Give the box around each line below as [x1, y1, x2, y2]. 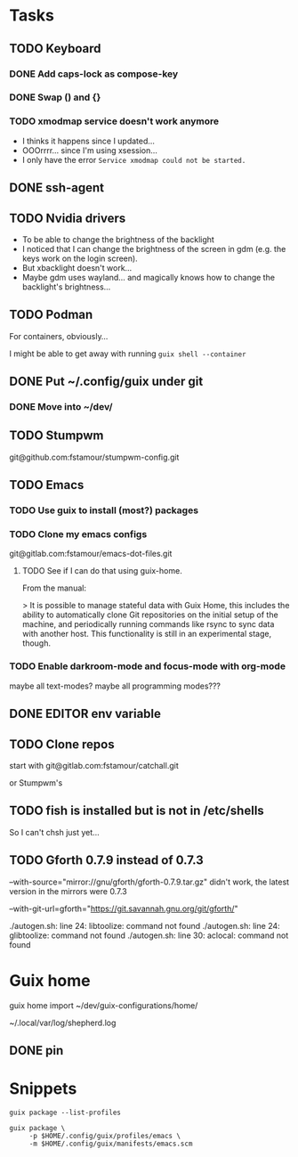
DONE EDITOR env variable [9, 706, 162, 721]
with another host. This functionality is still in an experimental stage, [21, 629, 272, 640]
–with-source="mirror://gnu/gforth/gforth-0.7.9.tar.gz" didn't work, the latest [9, 876, 290, 887]
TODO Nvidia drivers [9, 210, 126, 225]
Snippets [9, 1079, 77, 1099]
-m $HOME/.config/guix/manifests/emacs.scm [28, 1139, 193, 1148]
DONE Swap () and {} [9, 91, 101, 103]
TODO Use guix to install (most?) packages [9, 504, 198, 517]
